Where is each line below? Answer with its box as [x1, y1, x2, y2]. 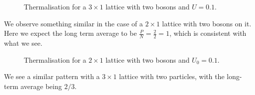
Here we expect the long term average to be [4, 28, 137, 38]
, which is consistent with [169, 28, 247, 38]
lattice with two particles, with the [119, 71, 225, 82]
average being [20, 81, 62, 91]
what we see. [4, 38, 43, 48]
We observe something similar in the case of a [4, 18, 143, 28]
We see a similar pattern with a [4, 71, 100, 82]
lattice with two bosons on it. [162, 18, 252, 28]
